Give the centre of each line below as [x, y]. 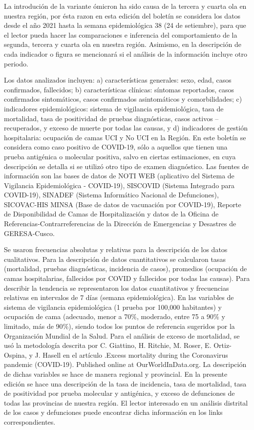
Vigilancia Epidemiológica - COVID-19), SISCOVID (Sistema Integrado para [119, 185]
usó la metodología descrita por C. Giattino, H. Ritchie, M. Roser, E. [108, 345]
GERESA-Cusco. [29, 233]
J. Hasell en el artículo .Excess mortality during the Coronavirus [131, 355]
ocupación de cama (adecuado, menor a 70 [68, 316]
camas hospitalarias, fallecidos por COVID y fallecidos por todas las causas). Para [127, 278]
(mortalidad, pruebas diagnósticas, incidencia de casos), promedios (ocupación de [126, 269]
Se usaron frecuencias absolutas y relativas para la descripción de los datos [116, 249]
